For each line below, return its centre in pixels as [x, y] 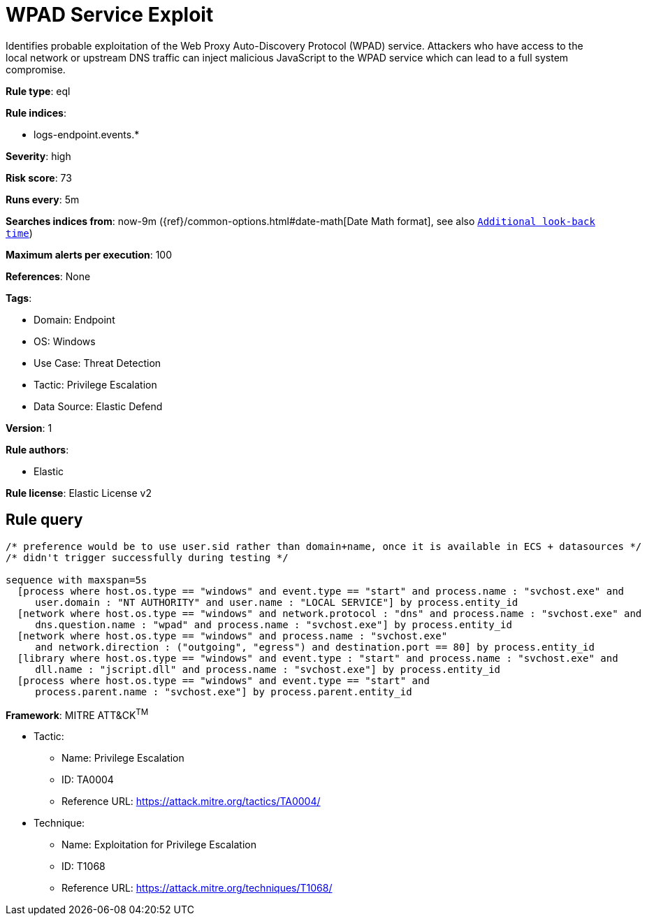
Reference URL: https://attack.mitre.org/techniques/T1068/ [197, 888]
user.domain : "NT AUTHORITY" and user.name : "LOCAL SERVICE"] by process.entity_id [277, 602]
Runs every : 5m [43, 199]
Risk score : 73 [39, 177]
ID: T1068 [83, 866]
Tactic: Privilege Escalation [95, 384]
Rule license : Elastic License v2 [79, 493]
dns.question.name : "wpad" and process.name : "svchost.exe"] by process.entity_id [274, 624]
